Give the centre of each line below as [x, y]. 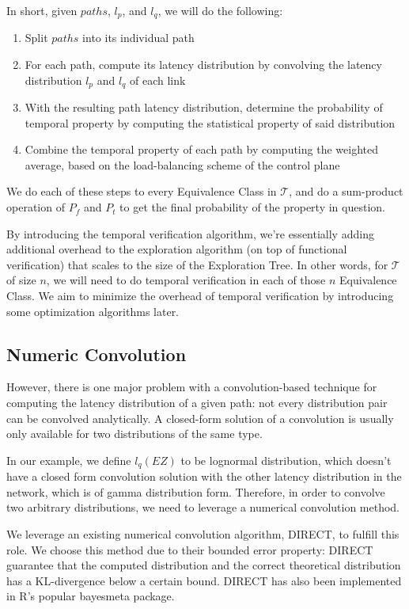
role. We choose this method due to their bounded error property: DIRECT [190, 549]
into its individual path [138, 38]
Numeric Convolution [97, 354]
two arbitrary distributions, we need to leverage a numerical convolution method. [203, 507]
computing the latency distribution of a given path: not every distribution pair [197, 403]
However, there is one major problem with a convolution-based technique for [192, 387]
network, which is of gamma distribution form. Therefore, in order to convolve [196, 491]
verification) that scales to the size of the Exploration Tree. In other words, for [197, 264]
